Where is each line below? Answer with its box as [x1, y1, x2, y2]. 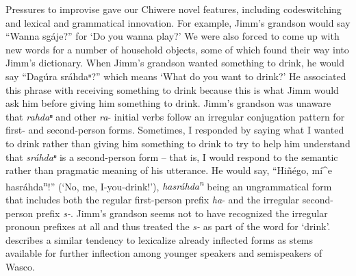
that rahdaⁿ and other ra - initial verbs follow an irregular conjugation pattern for [5, 109, 345, 123]
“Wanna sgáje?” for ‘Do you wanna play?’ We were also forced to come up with [5, 29, 340, 43]
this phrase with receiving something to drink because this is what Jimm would [5, 82, 339, 97]
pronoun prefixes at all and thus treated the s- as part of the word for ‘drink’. [5, 219, 331, 234]
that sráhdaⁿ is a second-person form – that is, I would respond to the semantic [5, 149, 338, 164]
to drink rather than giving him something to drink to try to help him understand [5, 136, 351, 150]
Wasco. [5, 259, 35, 273]
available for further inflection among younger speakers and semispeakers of [5, 246, 322, 260]
